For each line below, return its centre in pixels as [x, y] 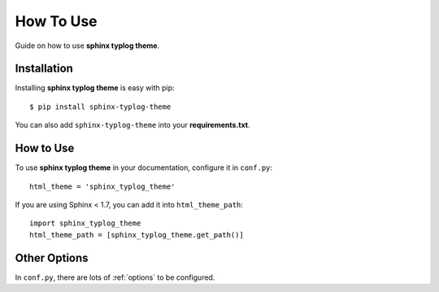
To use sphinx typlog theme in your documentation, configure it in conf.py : [143, 168]
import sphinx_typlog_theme [85, 223]
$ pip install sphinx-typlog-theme [100, 107]
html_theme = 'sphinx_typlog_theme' [102, 186]
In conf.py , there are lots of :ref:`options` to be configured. [115, 277]
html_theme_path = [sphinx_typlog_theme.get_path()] [137, 235]
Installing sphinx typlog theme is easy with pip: [95, 88]
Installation [44, 69]
